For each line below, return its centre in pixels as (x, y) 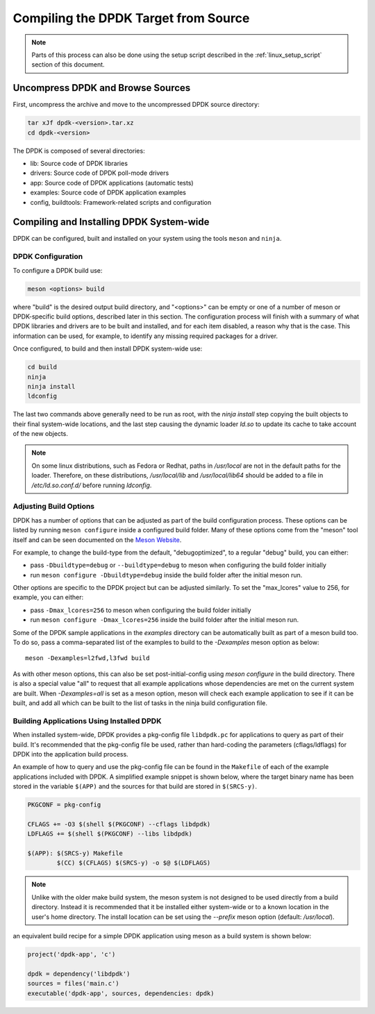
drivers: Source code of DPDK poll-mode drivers (100, 173)
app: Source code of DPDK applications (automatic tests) (112, 183)
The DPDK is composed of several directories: (79, 151)
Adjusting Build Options (54, 507)
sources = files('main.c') (73, 983)
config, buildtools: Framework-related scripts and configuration (121, 202)
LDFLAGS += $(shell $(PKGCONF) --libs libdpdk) (110, 834)
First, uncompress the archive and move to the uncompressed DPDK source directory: (136, 105)
